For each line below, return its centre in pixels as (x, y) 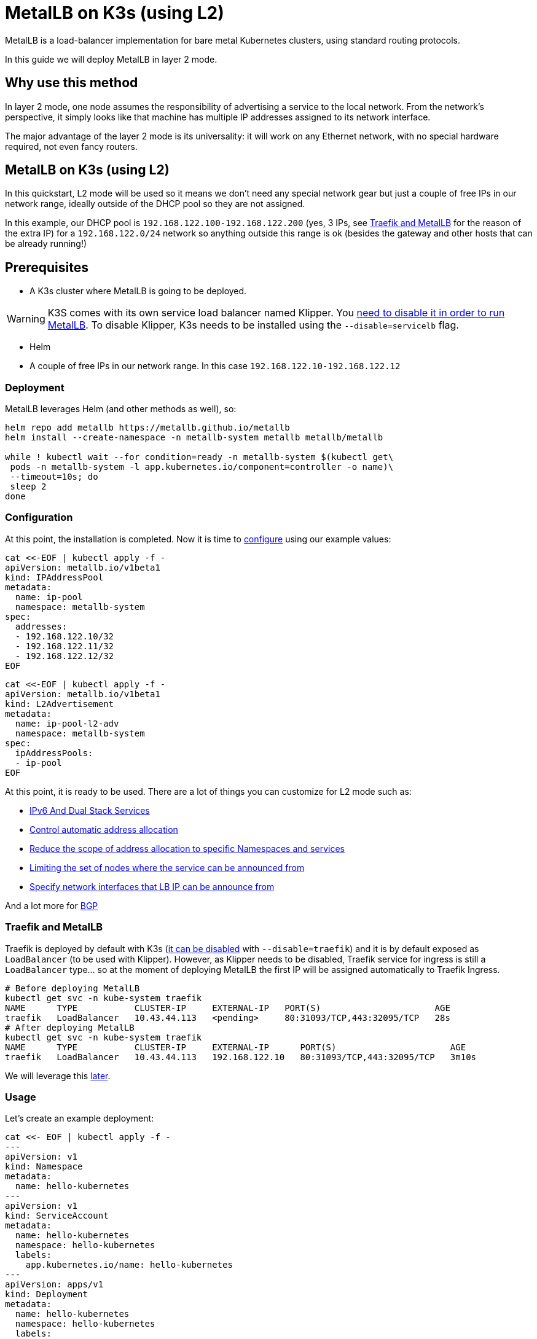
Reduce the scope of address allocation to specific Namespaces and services (187, 848)
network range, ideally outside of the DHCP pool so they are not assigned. (155, 204)
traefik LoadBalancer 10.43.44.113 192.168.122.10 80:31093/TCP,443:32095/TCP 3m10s (241, 1057)
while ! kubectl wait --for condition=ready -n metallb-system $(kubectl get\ (199, 457)
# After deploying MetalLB (70, 1027)
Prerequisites (47, 267)
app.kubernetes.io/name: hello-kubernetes (129, 1265)
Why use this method (72, 83)
